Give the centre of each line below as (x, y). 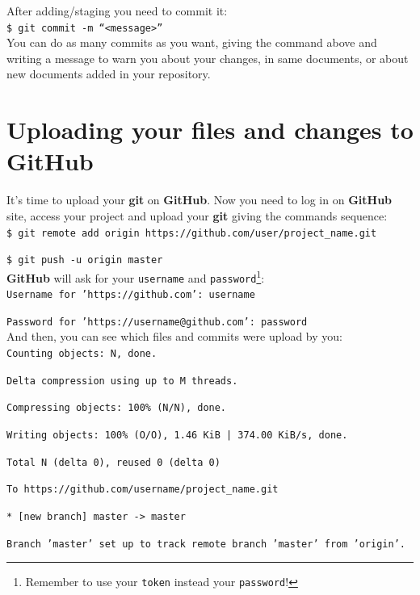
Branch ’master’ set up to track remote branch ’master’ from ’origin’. (206, 544)
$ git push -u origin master (85, 260)
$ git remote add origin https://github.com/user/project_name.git (192, 233)
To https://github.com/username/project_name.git (143, 490)
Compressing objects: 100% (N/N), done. (117, 408)
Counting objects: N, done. (82, 354)
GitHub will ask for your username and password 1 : (136, 276)
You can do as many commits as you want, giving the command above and (192, 42)
